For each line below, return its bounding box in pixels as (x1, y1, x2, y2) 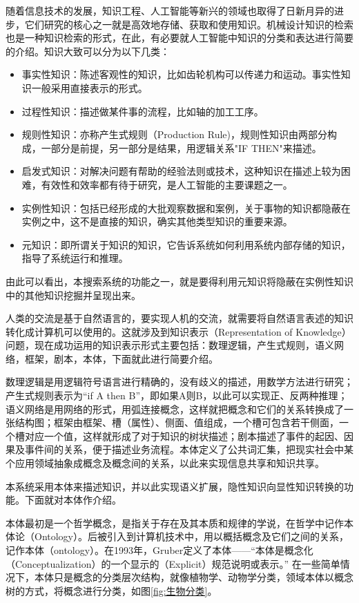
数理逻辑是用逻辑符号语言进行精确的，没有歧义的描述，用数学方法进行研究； (6, 374, 353, 389)
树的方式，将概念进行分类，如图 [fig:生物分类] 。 (6, 583, 217, 597)
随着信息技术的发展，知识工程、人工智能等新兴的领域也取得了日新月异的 (6, 3, 334, 17)
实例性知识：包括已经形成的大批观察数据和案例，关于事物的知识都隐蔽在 (21, 200, 351, 215)
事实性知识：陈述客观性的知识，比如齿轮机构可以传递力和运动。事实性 (21, 67, 341, 82)
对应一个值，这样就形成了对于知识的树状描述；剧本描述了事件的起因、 (24, 428, 344, 443)
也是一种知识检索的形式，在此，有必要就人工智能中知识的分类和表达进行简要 (6, 30, 353, 45)
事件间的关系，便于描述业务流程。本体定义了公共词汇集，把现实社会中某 (24, 442, 353, 457)
